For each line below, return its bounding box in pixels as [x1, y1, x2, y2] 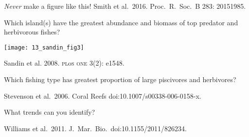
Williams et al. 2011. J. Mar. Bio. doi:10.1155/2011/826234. [4, 123, 187, 133]
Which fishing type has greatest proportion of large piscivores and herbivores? [4, 74, 236, 85]
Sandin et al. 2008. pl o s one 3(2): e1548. [4, 58, 124, 68]
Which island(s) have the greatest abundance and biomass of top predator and [4, 17, 238, 27]
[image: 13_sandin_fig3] [4, 44, 84, 51]
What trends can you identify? [4, 107, 95, 117]
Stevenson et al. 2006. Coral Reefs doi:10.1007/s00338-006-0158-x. [4, 90, 201, 101]
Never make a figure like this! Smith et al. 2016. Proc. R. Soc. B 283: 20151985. [4, 1, 246, 11]
